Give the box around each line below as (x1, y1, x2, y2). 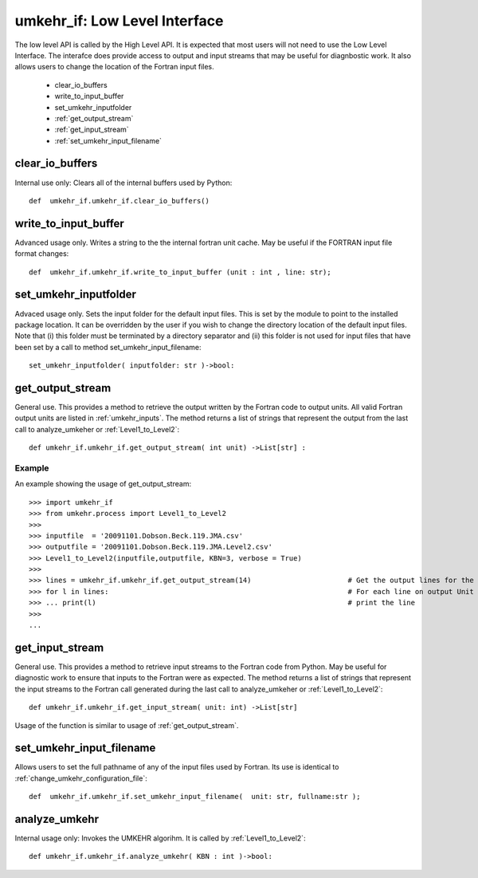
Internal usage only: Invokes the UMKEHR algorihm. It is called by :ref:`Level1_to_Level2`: (14, 833, 306, 843)
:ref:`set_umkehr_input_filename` (54, 136, 163, 145)
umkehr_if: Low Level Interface (14, 12, 224, 30)
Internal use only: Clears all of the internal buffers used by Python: (14, 178, 233, 187)
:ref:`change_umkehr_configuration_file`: (14, 774, 147, 783)
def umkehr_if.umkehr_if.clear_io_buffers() (29, 196, 210, 205)
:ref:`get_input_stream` (54, 124, 129, 135)
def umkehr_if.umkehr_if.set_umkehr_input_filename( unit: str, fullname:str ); (29, 792, 361, 801)
